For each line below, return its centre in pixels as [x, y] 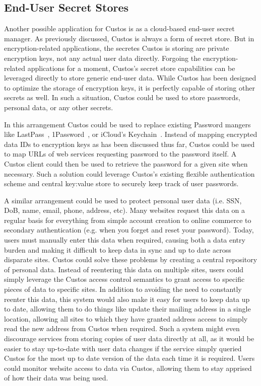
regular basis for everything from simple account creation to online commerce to [128, 220]
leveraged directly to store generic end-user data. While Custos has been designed [130, 78]
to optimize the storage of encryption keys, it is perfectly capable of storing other [129, 87]
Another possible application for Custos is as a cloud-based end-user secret [119, 28]
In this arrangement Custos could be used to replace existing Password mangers [127, 124]
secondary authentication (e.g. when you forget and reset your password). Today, [129, 230]
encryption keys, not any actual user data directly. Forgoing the [103, 58]
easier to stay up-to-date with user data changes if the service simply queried [123, 348]
